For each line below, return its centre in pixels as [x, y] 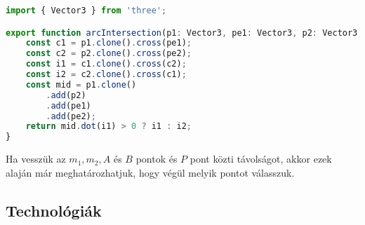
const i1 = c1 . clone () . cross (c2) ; [106, 64]
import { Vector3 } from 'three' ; [86, 11]
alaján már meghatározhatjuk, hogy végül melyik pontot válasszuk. [150, 172]
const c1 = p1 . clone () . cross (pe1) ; [108, 43]
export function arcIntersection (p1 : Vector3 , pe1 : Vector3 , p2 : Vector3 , [184, 33]
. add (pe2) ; [71, 116]
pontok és [157, 159]
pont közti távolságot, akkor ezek [261, 159]
